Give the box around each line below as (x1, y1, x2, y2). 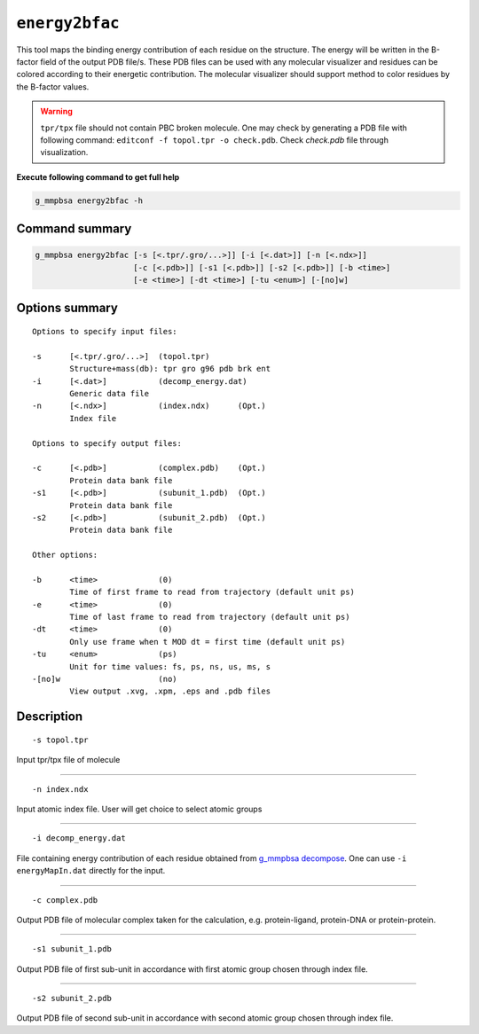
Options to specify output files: (32, 438, 182, 448)
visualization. (40, 147, 89, 158)
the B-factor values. (16, 81, 90, 92)
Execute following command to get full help (16, 171, 180, 182)
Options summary (16, 301, 119, 316)
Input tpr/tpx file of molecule (16, 755, 121, 765)
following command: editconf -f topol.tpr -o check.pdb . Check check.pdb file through (40, 134, 389, 145)
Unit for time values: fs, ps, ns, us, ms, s (69, 662, 271, 671)
